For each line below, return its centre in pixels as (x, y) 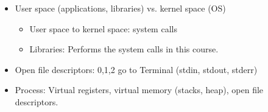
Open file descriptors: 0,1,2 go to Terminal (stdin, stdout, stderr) (136, 69)
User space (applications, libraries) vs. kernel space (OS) (120, 8)
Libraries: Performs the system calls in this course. (124, 49)
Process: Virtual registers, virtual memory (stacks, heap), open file (139, 90)
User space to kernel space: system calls (103, 28)
